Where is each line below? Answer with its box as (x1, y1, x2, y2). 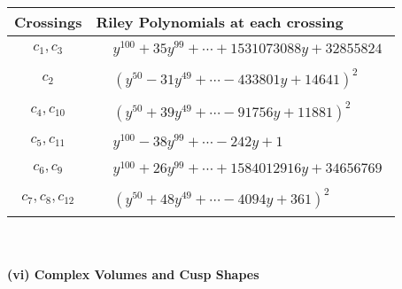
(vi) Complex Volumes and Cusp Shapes (7, 264, 259, 283)
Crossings (14, 12, 82, 32)
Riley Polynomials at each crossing (96, 12, 344, 32)
